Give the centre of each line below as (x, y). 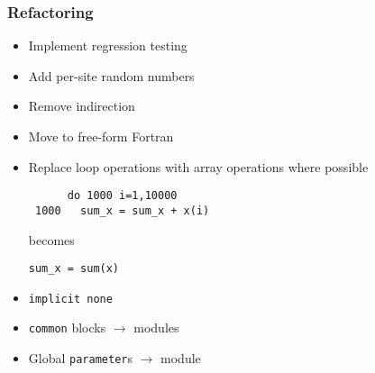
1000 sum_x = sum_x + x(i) (122, 210)
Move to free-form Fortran (101, 136)
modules (156, 328)
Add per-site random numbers (111, 75)
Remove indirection (82, 106)
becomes (51, 239)
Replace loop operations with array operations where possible (198, 166)
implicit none (70, 299)
